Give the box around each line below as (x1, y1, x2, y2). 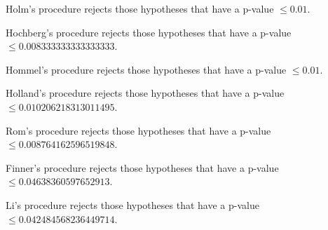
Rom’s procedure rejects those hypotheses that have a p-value (6, 123, 271, 137)
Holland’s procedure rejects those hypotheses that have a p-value (6, 86, 285, 100)
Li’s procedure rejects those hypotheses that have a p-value (6, 197, 259, 212)
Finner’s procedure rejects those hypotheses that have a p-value (6, 160, 279, 175)
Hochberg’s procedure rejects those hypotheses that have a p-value (6, 25, 292, 39)
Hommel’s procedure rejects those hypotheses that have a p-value (6, 62, 287, 76)
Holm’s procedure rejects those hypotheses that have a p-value (6, 1, 274, 15)
